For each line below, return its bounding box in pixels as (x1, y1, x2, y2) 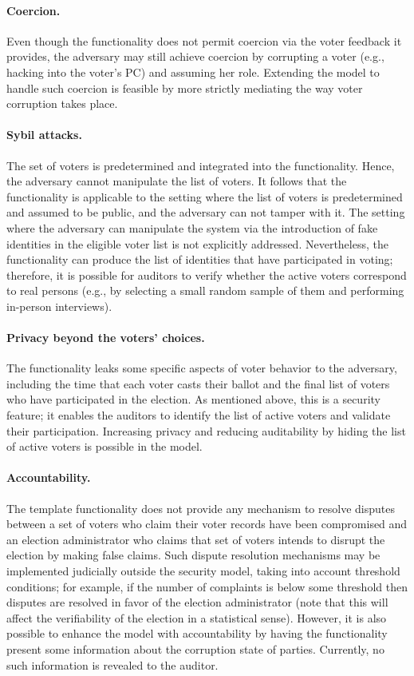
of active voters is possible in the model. (6, 438, 203, 455)
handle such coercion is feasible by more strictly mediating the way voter (6, 79, 363, 96)
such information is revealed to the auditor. (6, 656, 219, 673)
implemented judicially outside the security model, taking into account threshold (6, 563, 400, 579)
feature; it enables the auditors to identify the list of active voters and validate (6, 407, 391, 423)
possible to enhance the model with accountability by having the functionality (6, 625, 388, 642)
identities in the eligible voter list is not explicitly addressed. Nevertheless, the (6, 235, 388, 252)
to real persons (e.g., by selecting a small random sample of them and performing (6, 282, 404, 299)
